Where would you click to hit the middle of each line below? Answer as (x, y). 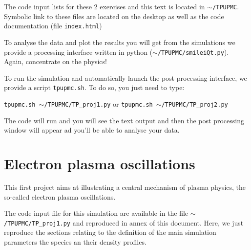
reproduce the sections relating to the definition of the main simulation (110, 232)
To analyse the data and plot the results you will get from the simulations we (120, 42)
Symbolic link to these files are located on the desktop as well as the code (114, 16)
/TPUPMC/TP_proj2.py (195, 105)
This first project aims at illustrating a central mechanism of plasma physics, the (125, 187)
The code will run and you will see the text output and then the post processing (124, 120)
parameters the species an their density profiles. (75, 242)
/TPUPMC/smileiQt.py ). (193, 52)
